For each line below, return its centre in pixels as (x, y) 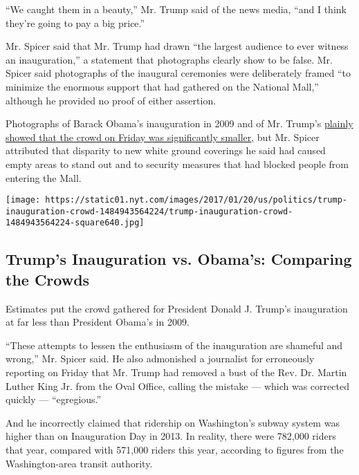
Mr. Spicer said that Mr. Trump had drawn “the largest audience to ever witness (177, 46)
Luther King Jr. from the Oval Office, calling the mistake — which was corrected (177, 385)
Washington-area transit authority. (79, 463)
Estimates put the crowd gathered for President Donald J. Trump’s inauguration (177, 308)
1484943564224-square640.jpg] (75, 223)
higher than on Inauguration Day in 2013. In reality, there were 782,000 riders (171, 436)
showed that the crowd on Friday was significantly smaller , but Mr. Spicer (163, 137)
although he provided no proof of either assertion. (111, 100)
